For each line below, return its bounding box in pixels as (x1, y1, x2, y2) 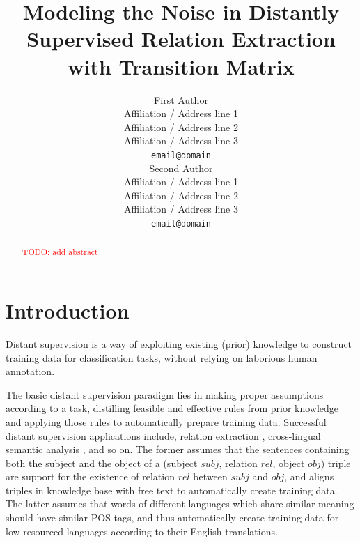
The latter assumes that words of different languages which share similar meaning (6, 496, 354, 511)
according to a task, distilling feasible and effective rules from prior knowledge (6, 401, 339, 415)
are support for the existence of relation (6, 469, 175, 484)
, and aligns (284, 469, 334, 484)
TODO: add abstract (22, 246, 98, 258)
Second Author (149, 160, 213, 175)
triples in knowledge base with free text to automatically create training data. (6, 482, 338, 497)
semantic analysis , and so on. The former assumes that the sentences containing (6, 442, 350, 457)
